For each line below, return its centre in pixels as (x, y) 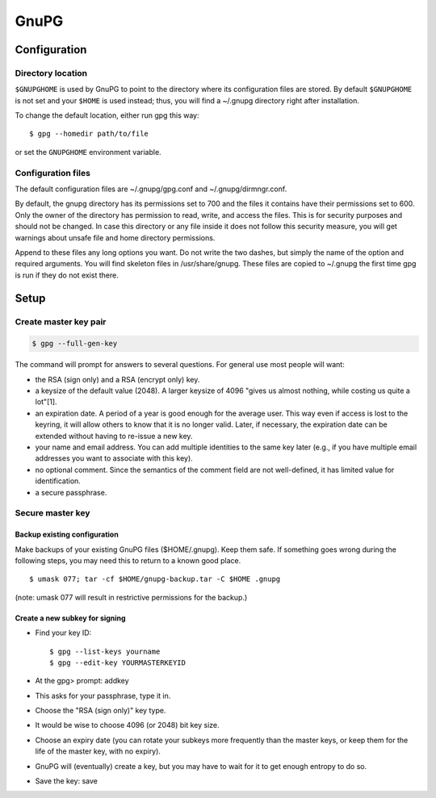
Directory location (51, 73)
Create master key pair (61, 321)
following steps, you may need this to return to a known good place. (128, 560)
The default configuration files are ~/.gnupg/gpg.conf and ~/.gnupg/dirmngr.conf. (151, 189)
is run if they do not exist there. (67, 275)
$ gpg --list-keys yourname (105, 651)
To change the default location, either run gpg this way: (107, 115)
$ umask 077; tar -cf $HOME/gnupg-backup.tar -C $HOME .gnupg (155, 579)
